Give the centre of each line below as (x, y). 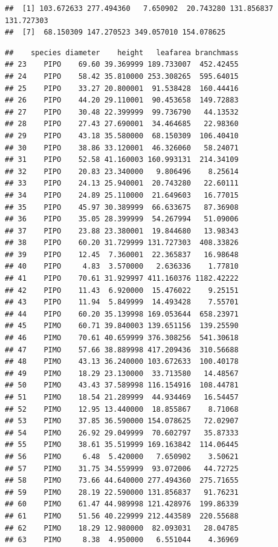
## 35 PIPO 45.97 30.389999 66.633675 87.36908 (122, 207)
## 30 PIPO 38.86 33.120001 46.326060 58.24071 (122, 148)
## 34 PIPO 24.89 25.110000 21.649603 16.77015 (122, 195)
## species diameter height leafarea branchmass (122, 52)
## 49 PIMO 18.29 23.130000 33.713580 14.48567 (122, 373)
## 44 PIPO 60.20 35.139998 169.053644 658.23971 (122, 314)
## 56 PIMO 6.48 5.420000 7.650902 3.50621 (122, 456)
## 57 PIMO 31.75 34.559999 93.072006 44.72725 (122, 468)
